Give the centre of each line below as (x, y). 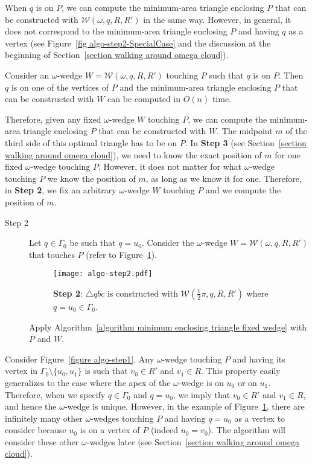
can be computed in (144, 99)
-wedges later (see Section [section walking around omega (193, 441)
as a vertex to (260, 418)
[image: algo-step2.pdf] (103, 274)
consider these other (42, 441)
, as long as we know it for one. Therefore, (224, 178)
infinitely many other (44, 418)
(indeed (164, 430)
